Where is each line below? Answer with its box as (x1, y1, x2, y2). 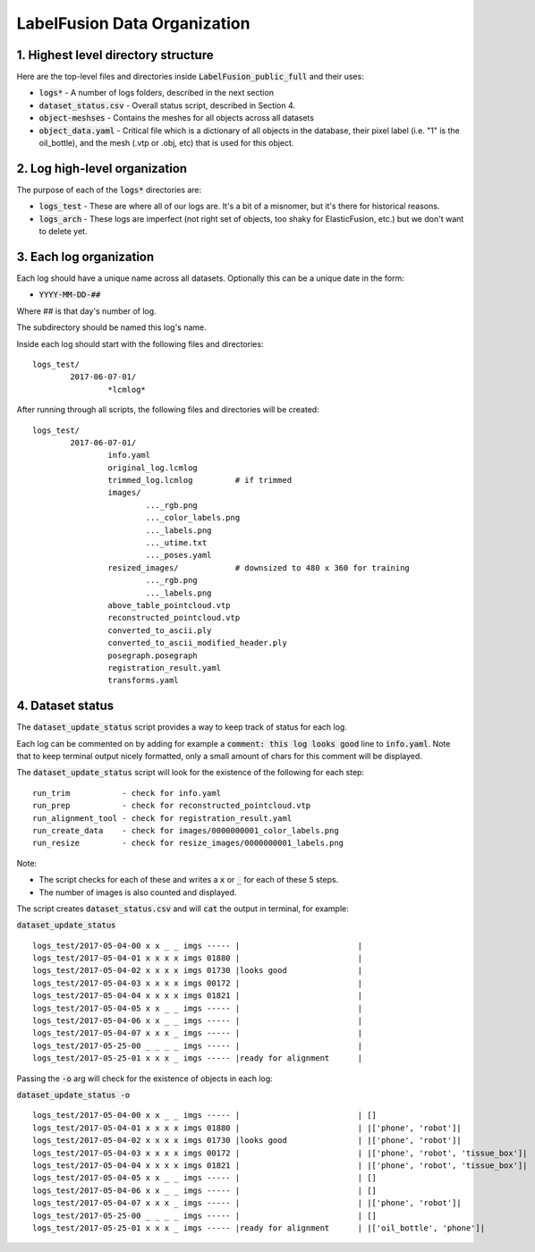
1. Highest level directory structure (16, 47, 214, 63)
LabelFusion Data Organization (16, 13, 251, 33)
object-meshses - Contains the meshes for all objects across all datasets (38, 113, 315, 123)
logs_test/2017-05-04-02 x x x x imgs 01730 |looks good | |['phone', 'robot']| (32, 1136, 463, 1146)
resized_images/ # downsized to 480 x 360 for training (107, 563, 411, 572)
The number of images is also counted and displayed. (38, 886, 237, 898)
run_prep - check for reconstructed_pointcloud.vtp (32, 800, 311, 811)
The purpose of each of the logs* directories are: (16, 184, 202, 195)
